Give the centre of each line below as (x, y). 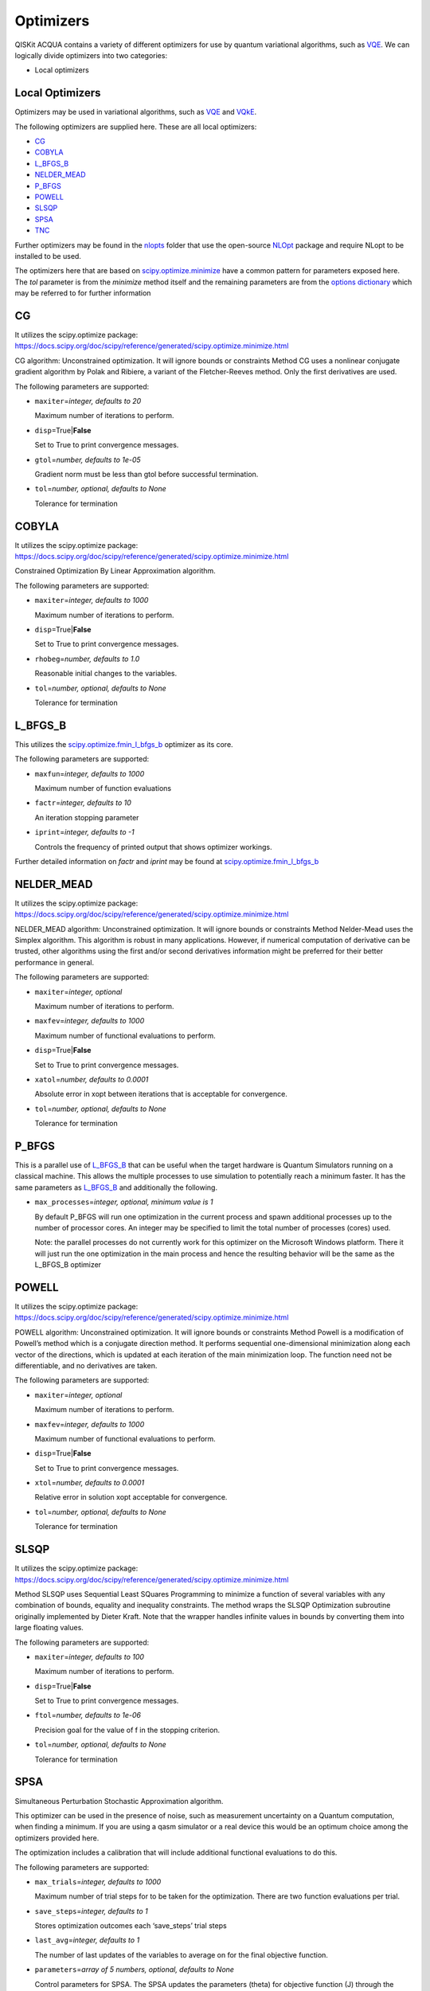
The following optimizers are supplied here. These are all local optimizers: (136, 127)
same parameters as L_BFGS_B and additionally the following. (116, 1187)
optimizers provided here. (57, 1838)
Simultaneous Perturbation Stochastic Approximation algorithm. (119, 1801)
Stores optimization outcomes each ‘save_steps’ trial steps (131, 1926)
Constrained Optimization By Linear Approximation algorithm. (115, 571)
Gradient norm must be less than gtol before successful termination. (147, 474)
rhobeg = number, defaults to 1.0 (87, 659)
